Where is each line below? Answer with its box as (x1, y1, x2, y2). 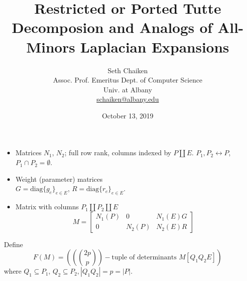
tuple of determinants (111, 254, 177, 261)
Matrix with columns (15, 201, 79, 212)
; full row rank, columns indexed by (64, 147, 171, 158)
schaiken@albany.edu (96, 94, 159, 104)
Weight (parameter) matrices (15, 173, 103, 184)
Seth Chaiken (108, 65, 148, 75)
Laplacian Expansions (80, 36, 229, 56)
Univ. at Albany (103, 84, 152, 94)
